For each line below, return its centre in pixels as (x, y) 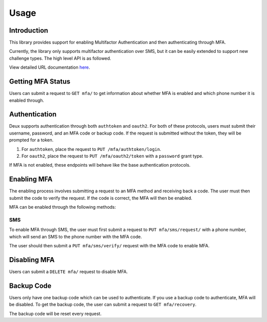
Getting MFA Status (40, 82)
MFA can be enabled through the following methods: (63, 207)
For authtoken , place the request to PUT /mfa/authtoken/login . (91, 149)
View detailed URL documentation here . (50, 67)
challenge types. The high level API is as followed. (60, 58)
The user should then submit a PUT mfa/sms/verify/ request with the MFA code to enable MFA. (109, 246)
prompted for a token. (31, 140)
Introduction (29, 30)
